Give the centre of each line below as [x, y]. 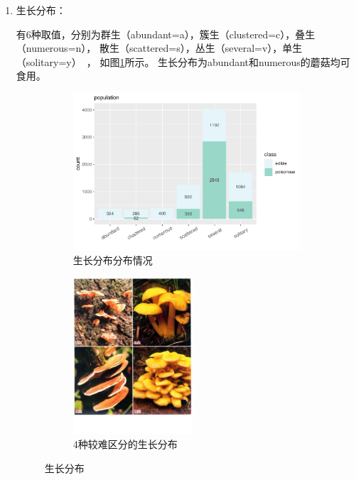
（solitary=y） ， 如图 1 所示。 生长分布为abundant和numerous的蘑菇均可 [183, 61]
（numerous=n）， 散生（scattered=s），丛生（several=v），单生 [159, 48]
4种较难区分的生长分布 [125, 444]
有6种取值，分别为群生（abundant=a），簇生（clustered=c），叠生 [166, 34]
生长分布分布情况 [113, 260]
